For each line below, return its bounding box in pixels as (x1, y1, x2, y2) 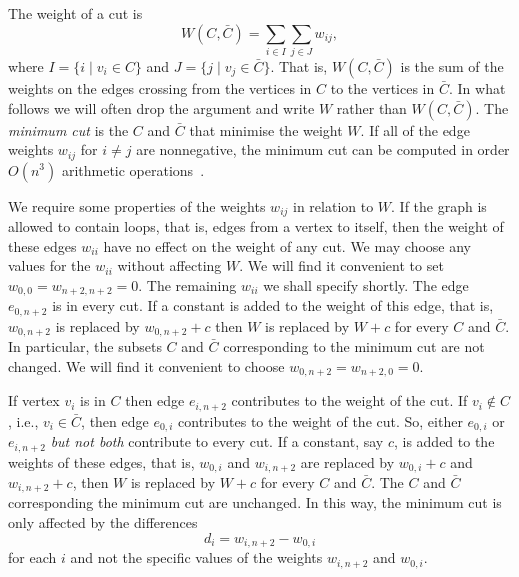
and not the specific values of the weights (70, 547, 323, 568)
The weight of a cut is (8, 3, 143, 23)
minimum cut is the (8, 119, 129, 140)
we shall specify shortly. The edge (263, 274, 469, 295)
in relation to (293, 195, 374, 216)
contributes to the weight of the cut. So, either (178, 410, 463, 431)
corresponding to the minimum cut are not (223, 336, 485, 357)
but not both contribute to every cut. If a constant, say (50, 431, 384, 452)
